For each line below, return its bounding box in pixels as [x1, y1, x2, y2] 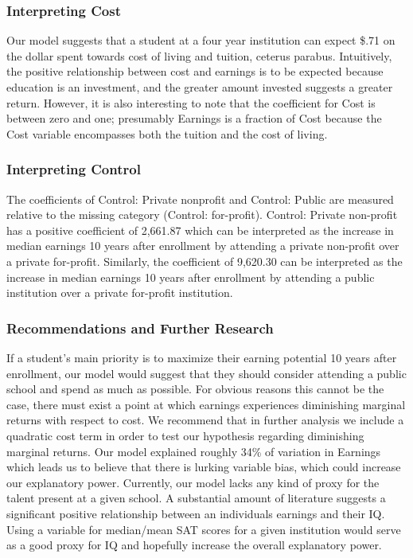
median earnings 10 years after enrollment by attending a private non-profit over [6, 237, 399, 254]
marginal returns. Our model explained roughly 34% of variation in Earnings [6, 443, 381, 459]
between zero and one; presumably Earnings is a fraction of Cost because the [6, 110, 382, 127]
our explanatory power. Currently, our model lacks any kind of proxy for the [6, 474, 380, 490]
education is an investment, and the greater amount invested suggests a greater [6, 79, 393, 95]
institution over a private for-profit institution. [6, 284, 233, 301]
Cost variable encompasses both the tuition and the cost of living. [6, 125, 328, 142]
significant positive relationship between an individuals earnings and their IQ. [6, 505, 385, 521]
